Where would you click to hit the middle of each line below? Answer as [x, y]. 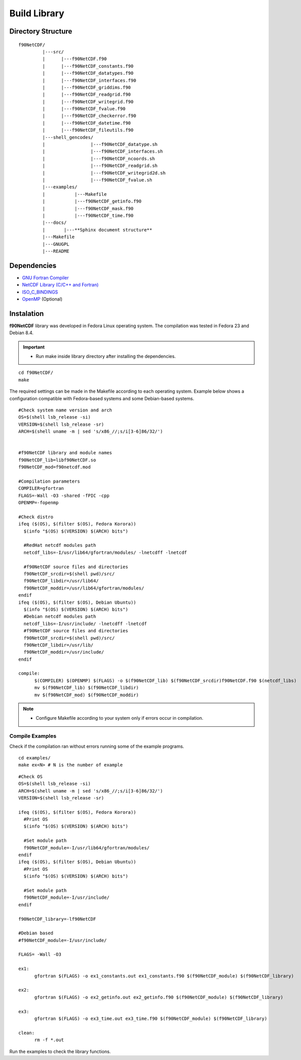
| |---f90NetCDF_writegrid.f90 [88, 101]
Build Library [37, 13]
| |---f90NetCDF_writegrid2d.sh [104, 173]
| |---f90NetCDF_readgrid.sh [100, 166]
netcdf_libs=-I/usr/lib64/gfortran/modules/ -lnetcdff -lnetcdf [105, 552]
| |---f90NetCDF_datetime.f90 [87, 123]
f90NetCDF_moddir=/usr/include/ [64, 652]
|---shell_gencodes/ [68, 137]
